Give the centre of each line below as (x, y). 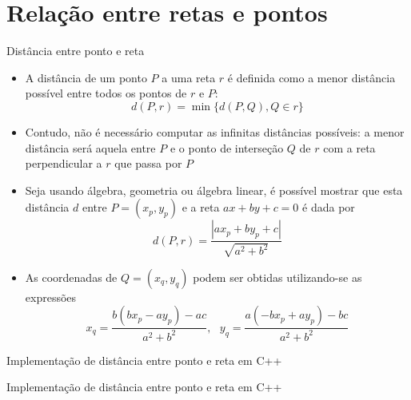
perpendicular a (64, 163)
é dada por (329, 207)
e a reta (201, 207)
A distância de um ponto (86, 77)
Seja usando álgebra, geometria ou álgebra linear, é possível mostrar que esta (214, 190)
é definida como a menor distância (311, 77)
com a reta (349, 147)
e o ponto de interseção (227, 147)
